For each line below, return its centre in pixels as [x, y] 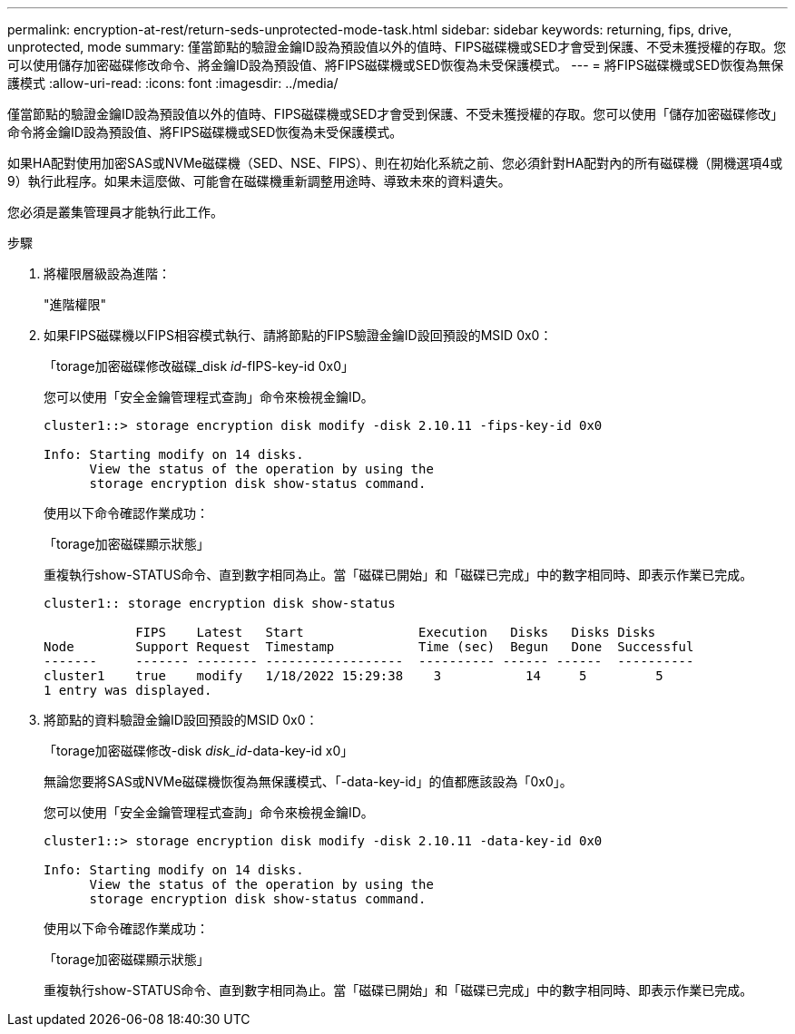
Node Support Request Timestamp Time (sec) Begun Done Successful [369, 647]
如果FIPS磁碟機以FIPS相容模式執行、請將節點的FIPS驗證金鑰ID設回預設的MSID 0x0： [298, 335]
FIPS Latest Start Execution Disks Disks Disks [396, 632]
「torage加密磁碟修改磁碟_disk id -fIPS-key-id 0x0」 [199, 366]
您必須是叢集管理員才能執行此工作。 [115, 212]
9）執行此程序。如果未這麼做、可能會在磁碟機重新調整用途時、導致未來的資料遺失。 [259, 181]
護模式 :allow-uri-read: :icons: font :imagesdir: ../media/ [173, 83]
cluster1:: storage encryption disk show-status [220, 603]
